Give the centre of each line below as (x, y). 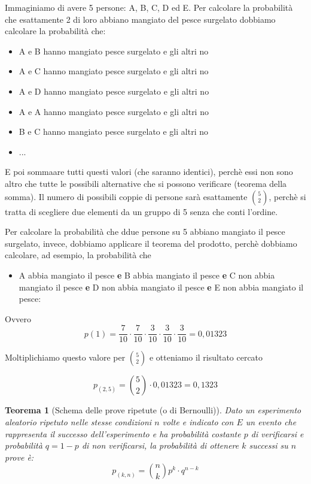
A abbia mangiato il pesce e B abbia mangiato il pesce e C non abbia (147, 275)
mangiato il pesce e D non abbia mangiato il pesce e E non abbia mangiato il (161, 287)
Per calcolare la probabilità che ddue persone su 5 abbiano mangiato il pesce (145, 232)
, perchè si (287, 196)
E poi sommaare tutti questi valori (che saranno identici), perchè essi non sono (149, 172)
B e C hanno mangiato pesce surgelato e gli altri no (113, 131)
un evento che (271, 421)
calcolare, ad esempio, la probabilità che (78, 255)
